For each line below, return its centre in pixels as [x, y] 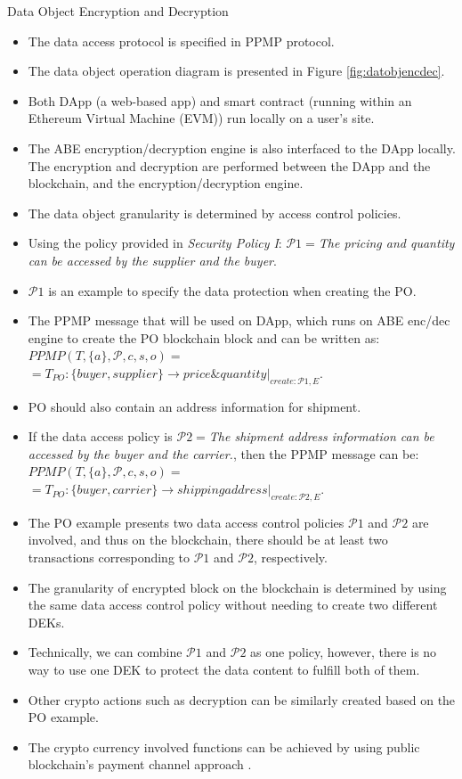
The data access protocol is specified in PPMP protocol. [181, 41]
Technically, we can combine [105, 652]
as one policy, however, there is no [344, 652]
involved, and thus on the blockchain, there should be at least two [208, 540]
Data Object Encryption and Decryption [118, 11]
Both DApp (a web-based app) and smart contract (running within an [220, 100]
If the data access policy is [100, 436]
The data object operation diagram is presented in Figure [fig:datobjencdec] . [236, 71]
